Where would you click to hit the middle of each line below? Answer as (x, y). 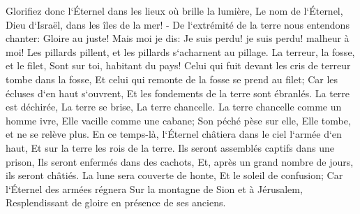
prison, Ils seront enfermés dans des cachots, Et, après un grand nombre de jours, (180, 161)
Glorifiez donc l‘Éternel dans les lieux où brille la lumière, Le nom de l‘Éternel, (174, 10)
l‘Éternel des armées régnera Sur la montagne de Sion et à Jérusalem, (154, 188)
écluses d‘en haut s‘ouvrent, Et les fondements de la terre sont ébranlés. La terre (178, 93)
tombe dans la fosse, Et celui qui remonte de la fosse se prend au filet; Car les (172, 79)
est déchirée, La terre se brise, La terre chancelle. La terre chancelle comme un (174, 107)
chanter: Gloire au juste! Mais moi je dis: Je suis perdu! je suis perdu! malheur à (178, 38)
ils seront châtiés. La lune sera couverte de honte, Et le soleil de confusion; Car (174, 175)
